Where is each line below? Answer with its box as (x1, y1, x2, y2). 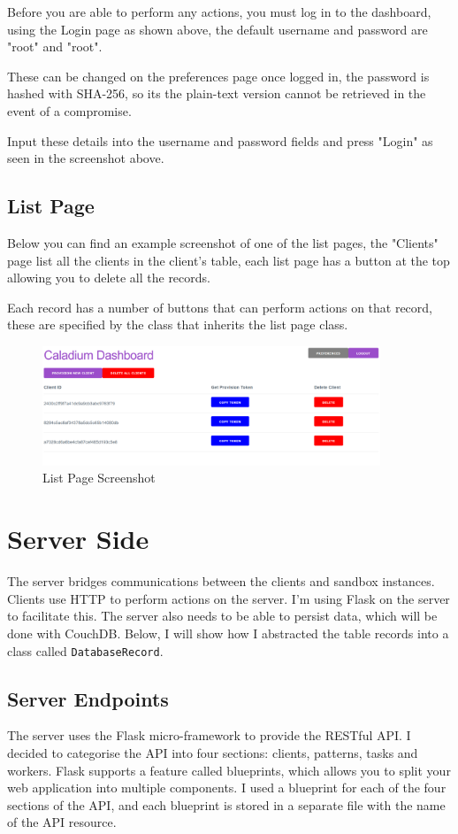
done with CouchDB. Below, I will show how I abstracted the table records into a (7, 623, 449, 642)
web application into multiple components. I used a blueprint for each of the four (7, 778, 447, 797)
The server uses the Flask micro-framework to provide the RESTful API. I (7, 726, 411, 745)
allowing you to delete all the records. (7, 268, 210, 287)
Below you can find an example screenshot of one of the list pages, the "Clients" (7, 233, 439, 251)
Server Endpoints (7, 684, 169, 712)
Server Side (7, 521, 149, 557)
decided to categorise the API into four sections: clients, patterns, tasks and (7, 743, 418, 761)
